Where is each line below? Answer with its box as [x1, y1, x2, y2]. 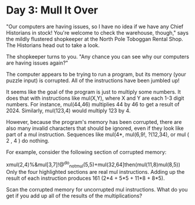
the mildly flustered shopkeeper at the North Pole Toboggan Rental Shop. [6, 35, 183, 42]
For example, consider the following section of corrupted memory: [6, 148, 167, 156]
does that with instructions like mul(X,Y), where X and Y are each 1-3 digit [6, 95, 184, 102]
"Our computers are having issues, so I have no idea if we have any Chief [6, 23, 184, 30]
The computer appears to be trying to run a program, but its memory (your [6, 70, 186, 78]
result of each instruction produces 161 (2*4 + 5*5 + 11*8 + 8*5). [6, 174, 165, 182]
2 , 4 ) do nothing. [6, 137, 50, 144]
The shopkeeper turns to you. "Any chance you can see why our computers [6, 53, 190, 60]
